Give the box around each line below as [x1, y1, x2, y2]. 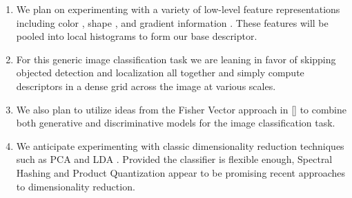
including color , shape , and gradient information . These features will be [16, 15, 329, 30]
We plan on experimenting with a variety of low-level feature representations [16, 2, 340, 16]
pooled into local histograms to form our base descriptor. [16, 29, 257, 43]
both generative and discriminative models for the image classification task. [16, 115, 335, 130]
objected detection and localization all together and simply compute [16, 65, 304, 80]
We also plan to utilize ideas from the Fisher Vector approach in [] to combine [16, 102, 346, 116]
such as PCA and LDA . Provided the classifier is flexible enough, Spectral [16, 152, 333, 166]
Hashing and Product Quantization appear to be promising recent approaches [16, 165, 346, 179]
